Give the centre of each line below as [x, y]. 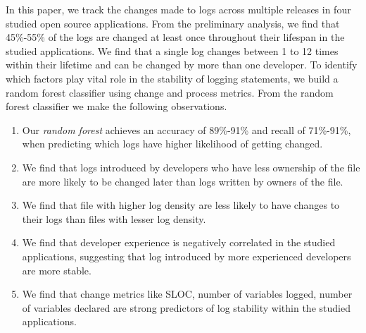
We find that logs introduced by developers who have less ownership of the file [191, 167]
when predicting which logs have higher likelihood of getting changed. [172, 144]
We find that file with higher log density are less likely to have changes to [181, 205]
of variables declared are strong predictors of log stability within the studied [186, 307]
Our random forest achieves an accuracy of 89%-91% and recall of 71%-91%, [187, 129]
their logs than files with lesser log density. [114, 218]
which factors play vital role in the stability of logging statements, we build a [172, 78]
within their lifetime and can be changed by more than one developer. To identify [182, 65]
